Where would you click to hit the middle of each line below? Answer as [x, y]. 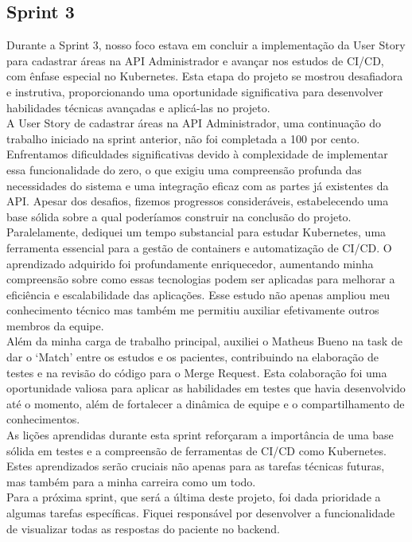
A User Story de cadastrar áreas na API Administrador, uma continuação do [194, 123]
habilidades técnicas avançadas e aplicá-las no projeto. [138, 107]
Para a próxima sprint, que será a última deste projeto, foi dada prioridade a [194, 497]
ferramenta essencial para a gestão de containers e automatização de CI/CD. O [199, 247]
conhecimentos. [43, 419]
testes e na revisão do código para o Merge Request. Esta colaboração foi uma [197, 372]
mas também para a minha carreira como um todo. [131, 481]
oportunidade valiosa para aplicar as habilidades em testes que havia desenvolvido [206, 388]
